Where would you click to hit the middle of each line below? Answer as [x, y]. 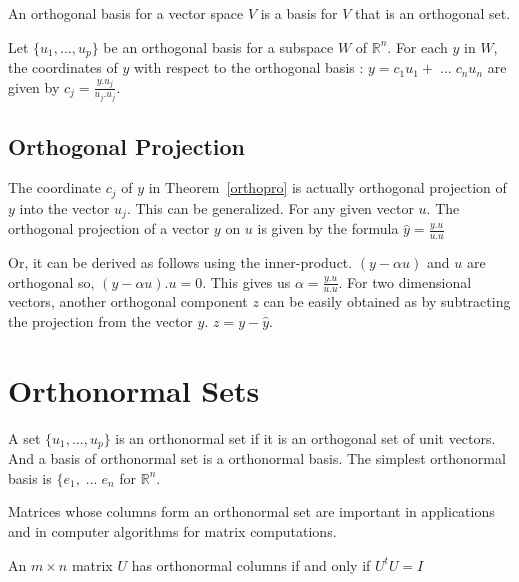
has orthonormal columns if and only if [251, 564]
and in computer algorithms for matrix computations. [172, 531]
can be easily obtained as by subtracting [387, 301]
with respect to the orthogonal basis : [248, 67]
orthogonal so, [51, 281]
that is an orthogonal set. [433, 13]
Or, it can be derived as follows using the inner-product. [180, 262]
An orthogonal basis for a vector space [126, 13]
